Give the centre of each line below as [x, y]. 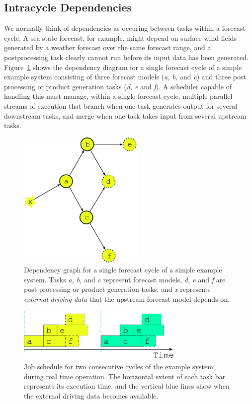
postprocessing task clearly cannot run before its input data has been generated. [126, 57]
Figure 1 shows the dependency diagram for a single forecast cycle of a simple [123, 67]
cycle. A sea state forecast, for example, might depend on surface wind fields [120, 37]
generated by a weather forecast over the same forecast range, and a [108, 47]
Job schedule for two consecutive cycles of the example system [119, 366]
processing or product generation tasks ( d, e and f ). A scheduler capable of [118, 86]
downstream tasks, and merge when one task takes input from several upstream [125, 115]
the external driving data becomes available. [91, 395]
